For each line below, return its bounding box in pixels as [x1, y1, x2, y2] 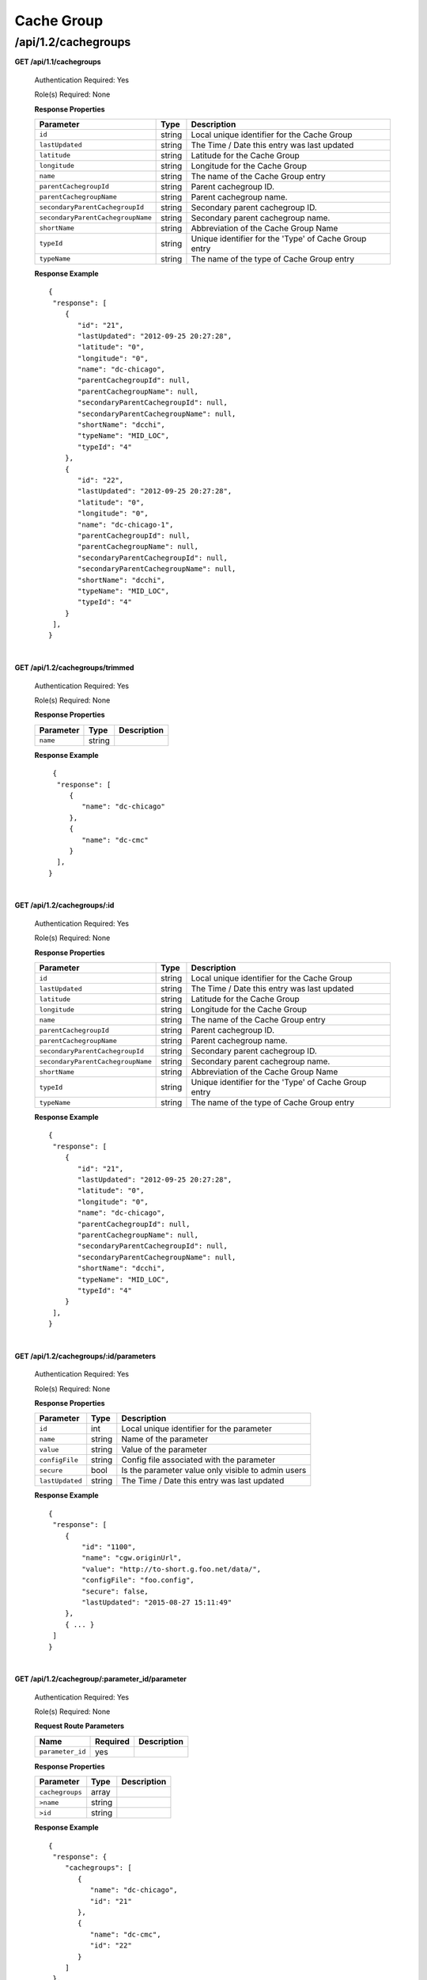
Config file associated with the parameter [121, 1454, 276, 1465]
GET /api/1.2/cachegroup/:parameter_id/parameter [14, 1674, 187, 1684]
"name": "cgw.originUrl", [81, 1553, 182, 1563]
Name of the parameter [121, 1434, 209, 1445]
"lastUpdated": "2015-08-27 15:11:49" [81, 1597, 232, 1607]
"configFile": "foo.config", [81, 1576, 195, 1585]
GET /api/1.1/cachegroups [14, 57, 102, 67]
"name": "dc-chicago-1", [77, 520, 174, 529]
